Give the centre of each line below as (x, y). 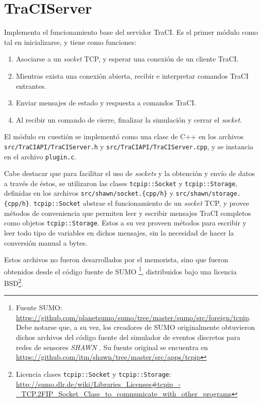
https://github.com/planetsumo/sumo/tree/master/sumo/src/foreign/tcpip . (133, 317)
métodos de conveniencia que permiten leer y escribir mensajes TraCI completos (128, 213)
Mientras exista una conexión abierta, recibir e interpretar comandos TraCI (132, 75)
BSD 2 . (14, 282)
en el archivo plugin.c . (40, 156)
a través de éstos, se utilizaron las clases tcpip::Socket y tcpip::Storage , (121, 183)
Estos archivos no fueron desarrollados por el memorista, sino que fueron (116, 260)
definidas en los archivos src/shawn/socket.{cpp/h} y (89, 193)
